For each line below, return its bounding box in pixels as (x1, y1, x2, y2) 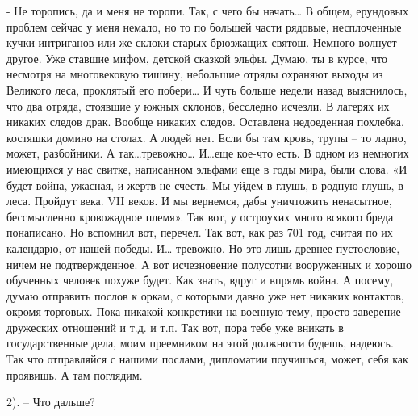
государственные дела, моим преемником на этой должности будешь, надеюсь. (6, 334, 394, 351)
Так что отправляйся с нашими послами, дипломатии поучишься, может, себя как (6, 351, 408, 368)
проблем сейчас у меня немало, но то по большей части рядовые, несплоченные (6, 18, 402, 35)
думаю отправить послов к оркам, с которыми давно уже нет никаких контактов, (6, 287, 404, 304)
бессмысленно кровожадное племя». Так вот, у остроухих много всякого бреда (6, 208, 394, 225)
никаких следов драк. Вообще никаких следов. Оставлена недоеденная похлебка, (6, 113, 404, 130)
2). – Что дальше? (6, 393, 95, 410)
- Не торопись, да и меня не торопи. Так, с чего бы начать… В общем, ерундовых (6, 2, 408, 19)
